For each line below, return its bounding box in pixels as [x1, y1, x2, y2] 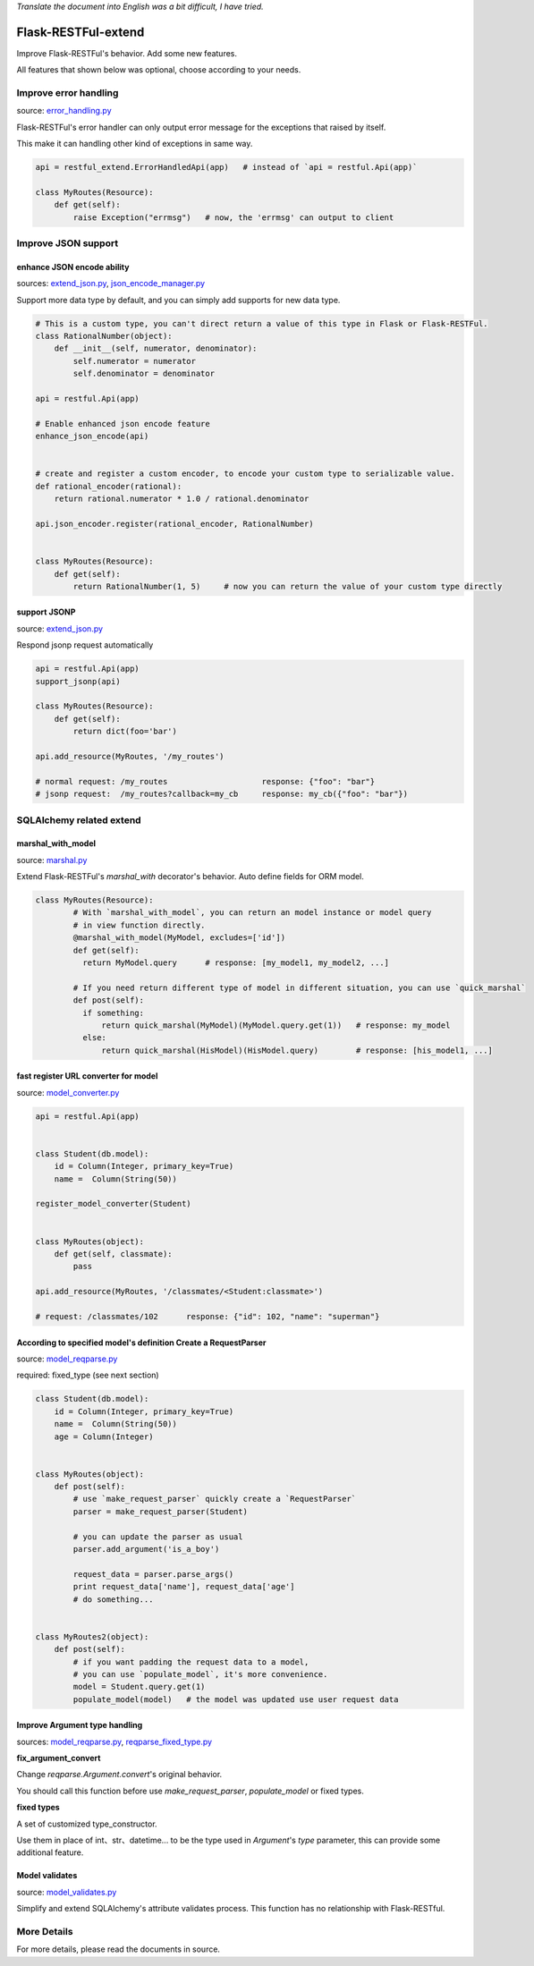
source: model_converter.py [16, 1087, 120, 1097]
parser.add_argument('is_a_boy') [72, 1544, 220, 1555]
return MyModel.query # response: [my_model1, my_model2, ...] [81, 958, 389, 968]
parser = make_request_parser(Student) [72, 1506, 248, 1516]
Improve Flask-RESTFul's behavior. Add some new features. [16, 47, 237, 58]
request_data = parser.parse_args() [72, 1569, 234, 1579]
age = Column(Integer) [54, 1431, 154, 1442]
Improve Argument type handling [16, 1720, 143, 1731]
